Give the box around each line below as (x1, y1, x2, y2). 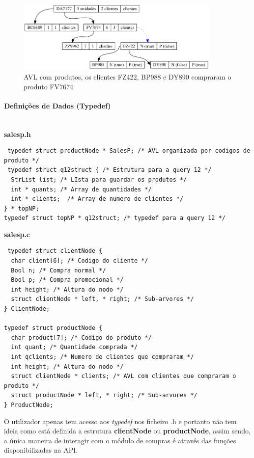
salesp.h (4, 129, 31, 139)
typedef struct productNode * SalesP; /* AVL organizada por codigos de (7, 147, 251, 155)
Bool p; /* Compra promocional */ (11, 276, 124, 284)
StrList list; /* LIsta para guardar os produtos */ (11, 176, 187, 183)
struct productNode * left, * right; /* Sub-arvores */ (11, 392, 198, 399)
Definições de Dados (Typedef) (4, 100, 111, 110)
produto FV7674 (24, 81, 73, 91)
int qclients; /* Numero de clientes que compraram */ (11, 353, 194, 361)
